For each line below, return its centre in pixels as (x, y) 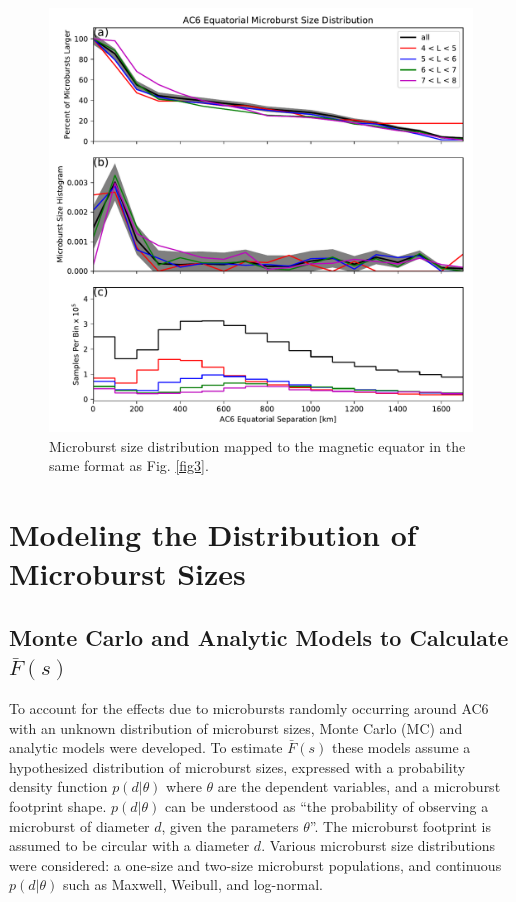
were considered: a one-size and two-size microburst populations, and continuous (255, 864)
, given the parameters (230, 825)
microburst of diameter (79, 825)
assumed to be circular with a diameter (129, 845)
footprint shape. (58, 805)
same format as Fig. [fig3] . (129, 465)
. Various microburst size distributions (378, 845)
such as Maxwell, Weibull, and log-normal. (192, 884)
